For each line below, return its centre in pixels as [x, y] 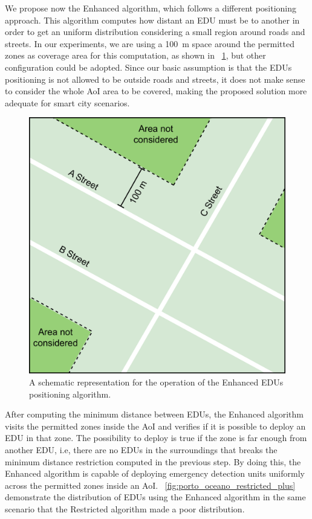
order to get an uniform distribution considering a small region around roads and [155, 32]
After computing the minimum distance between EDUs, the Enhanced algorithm [154, 414]
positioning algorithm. [70, 394]
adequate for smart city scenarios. [67, 102]
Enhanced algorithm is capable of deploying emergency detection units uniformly [155, 473]
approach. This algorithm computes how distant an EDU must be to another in [152, 20]
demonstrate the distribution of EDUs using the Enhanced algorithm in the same [155, 497]
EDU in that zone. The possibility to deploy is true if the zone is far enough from [156, 438]
